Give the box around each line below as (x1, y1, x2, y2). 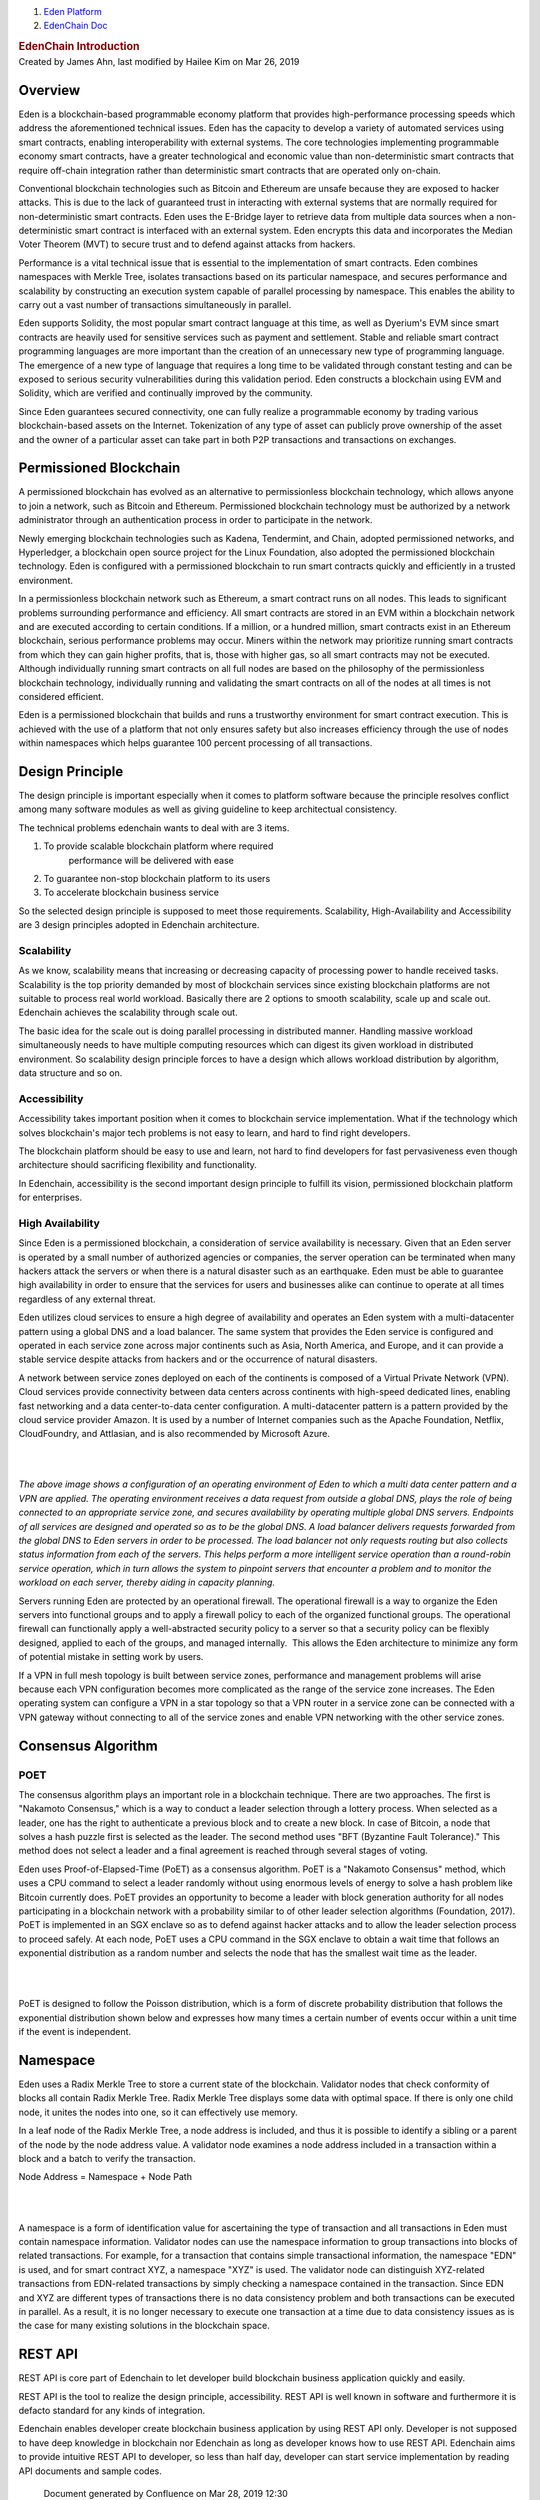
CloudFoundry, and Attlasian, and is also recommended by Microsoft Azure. (18, 1428, 330, 1440)
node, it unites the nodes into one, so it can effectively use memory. (18, 2106, 299, 2118)
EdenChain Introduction (18, 40, 140, 54)
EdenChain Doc (43, 20, 108, 32)
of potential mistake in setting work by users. (18, 1651, 204, 1663)
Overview (18, 81, 81, 99)
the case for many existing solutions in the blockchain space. (18, 2320, 270, 2332)
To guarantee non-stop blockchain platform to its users (43, 872, 271, 884)
